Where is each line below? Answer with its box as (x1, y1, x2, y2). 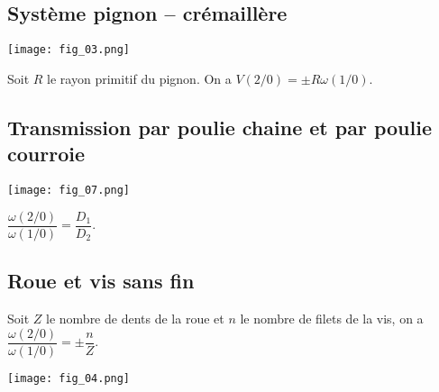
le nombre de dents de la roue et (46, 308, 224, 327)
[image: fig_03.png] (7, 43, 131, 57)
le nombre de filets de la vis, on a (240, 308, 424, 327)
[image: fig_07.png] (7, 184, 131, 197)
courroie (7, 140, 85, 168)
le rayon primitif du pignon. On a (47, 68, 232, 87)
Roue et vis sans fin (7, 267, 195, 295)
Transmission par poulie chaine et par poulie (7, 113, 432, 141)
